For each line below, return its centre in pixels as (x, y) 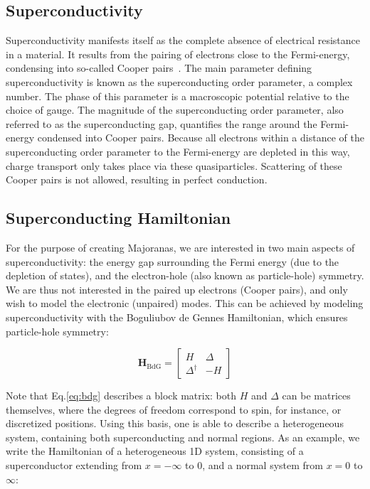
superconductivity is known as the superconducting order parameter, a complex (179, 81)
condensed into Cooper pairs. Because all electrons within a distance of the (201, 138)
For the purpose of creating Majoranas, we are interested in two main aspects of (180, 247)
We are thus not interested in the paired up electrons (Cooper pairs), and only (177, 289)
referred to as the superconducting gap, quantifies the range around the (162, 123)
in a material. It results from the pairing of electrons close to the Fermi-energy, (178, 54)
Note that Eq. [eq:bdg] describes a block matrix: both (121, 396)
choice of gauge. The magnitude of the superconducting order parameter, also (175, 110)
